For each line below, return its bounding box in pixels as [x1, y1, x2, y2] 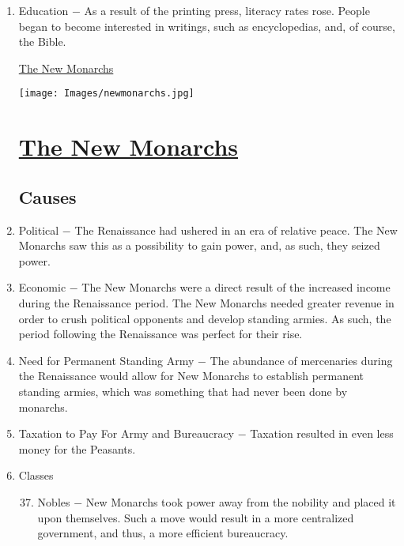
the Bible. [18, 33, 66, 50]
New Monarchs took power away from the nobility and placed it [85, 493, 396, 510]
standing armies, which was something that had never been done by [18, 382, 348, 399]
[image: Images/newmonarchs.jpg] [18, 88, 194, 100]
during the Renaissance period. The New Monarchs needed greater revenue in [18, 294, 395, 311]
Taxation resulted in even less [250, 425, 394, 442]
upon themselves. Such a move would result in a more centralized [37, 509, 354, 525]
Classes [18, 467, 54, 484]
